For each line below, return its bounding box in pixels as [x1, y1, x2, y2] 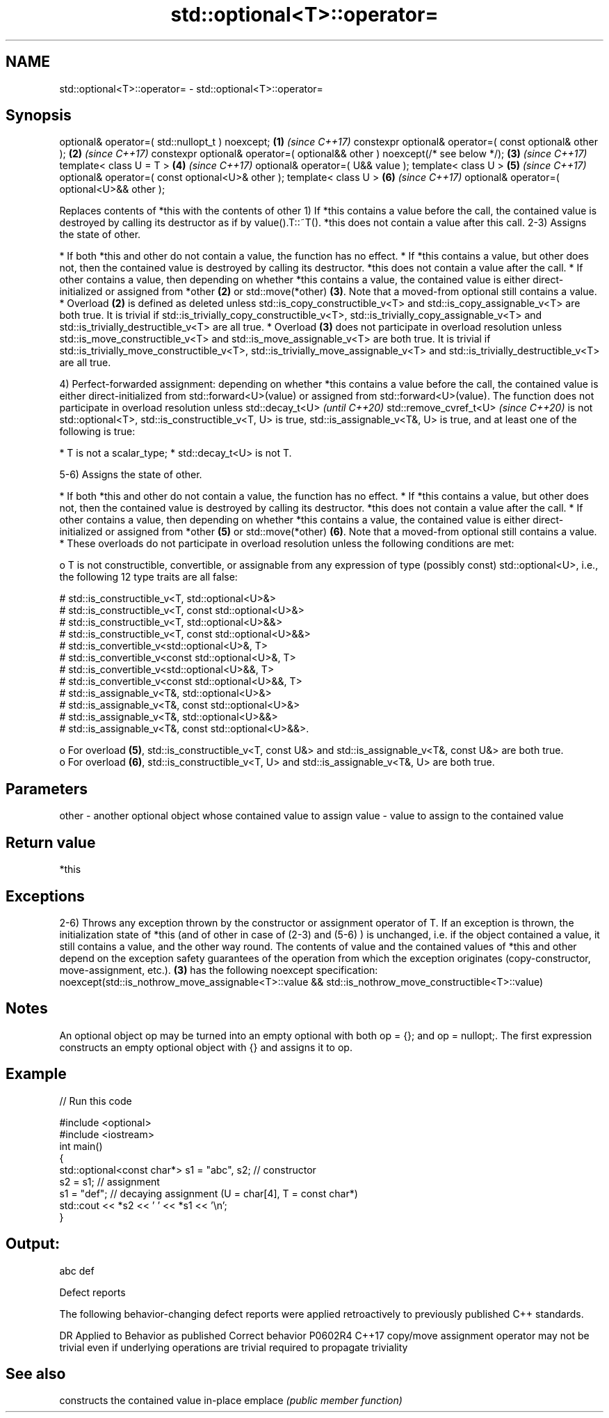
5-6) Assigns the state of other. [59, 468, 202, 481]
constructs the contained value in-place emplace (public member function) [59, 1394, 403, 1407]
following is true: [59, 425, 136, 438]
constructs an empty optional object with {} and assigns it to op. [59, 1041, 352, 1053]
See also [6, 1364, 66, 1382]
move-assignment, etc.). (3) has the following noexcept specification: [59, 963, 378, 976]
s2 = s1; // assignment [59, 1175, 160, 1188]
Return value [6, 833, 96, 851]
